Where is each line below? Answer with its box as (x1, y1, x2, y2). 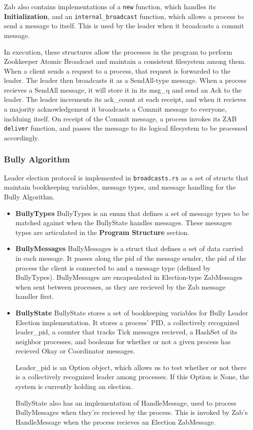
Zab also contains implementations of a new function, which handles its (4, 1, 216, 11)
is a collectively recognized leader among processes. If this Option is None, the (15, 371, 250, 382)
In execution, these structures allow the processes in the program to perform (4, 46, 233, 57)
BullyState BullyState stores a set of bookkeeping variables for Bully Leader (15, 307, 248, 317)
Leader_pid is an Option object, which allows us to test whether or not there (15, 362, 247, 372)
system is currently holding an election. (15, 381, 133, 391)
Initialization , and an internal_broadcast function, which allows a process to (4, 11, 244, 21)
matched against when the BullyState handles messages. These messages (15, 217, 232, 228)
